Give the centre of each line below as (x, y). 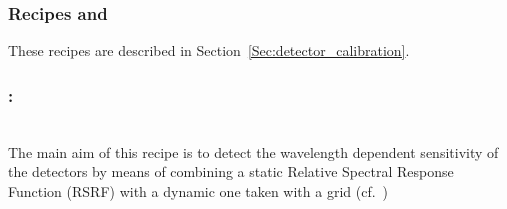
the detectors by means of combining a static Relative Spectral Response (231, 171)
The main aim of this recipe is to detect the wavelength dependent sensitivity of (253, 151)
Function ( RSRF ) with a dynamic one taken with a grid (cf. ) (198, 190)
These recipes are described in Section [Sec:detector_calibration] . (209, 50)
